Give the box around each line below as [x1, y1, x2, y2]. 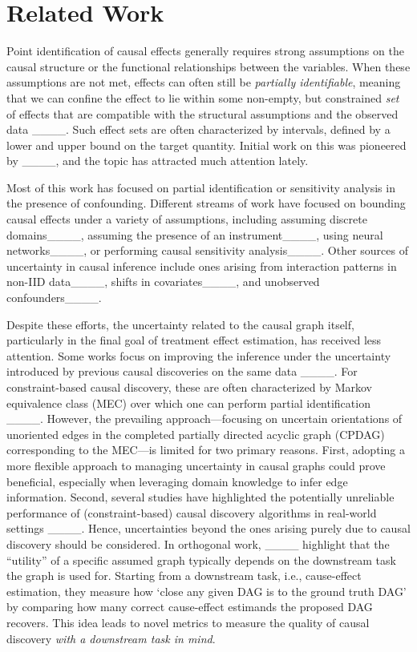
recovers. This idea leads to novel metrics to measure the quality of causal [6, 614, 370, 630]
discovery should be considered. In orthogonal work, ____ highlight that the [6, 535, 390, 552]
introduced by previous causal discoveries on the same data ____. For [6, 363, 358, 380]
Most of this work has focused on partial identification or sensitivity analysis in [6, 179, 395, 195]
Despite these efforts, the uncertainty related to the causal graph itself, [6, 316, 354, 332]
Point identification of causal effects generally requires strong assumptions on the [6, 42, 404, 59]
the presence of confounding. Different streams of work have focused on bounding [6, 195, 406, 211]
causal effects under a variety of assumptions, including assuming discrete [6, 211, 367, 227]
